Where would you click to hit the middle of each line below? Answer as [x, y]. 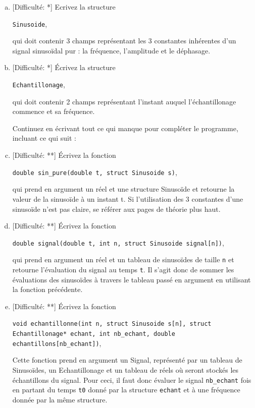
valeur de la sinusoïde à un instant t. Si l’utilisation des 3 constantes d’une [128, 198]
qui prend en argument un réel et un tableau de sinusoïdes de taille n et [123, 259]
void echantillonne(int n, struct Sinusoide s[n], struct [112, 324]
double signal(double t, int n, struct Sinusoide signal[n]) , [118, 242]
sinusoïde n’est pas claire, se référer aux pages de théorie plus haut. [116, 209]
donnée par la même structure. [60, 399]
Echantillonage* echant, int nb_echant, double [94, 334]
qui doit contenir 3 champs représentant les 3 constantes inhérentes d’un [124, 41]
